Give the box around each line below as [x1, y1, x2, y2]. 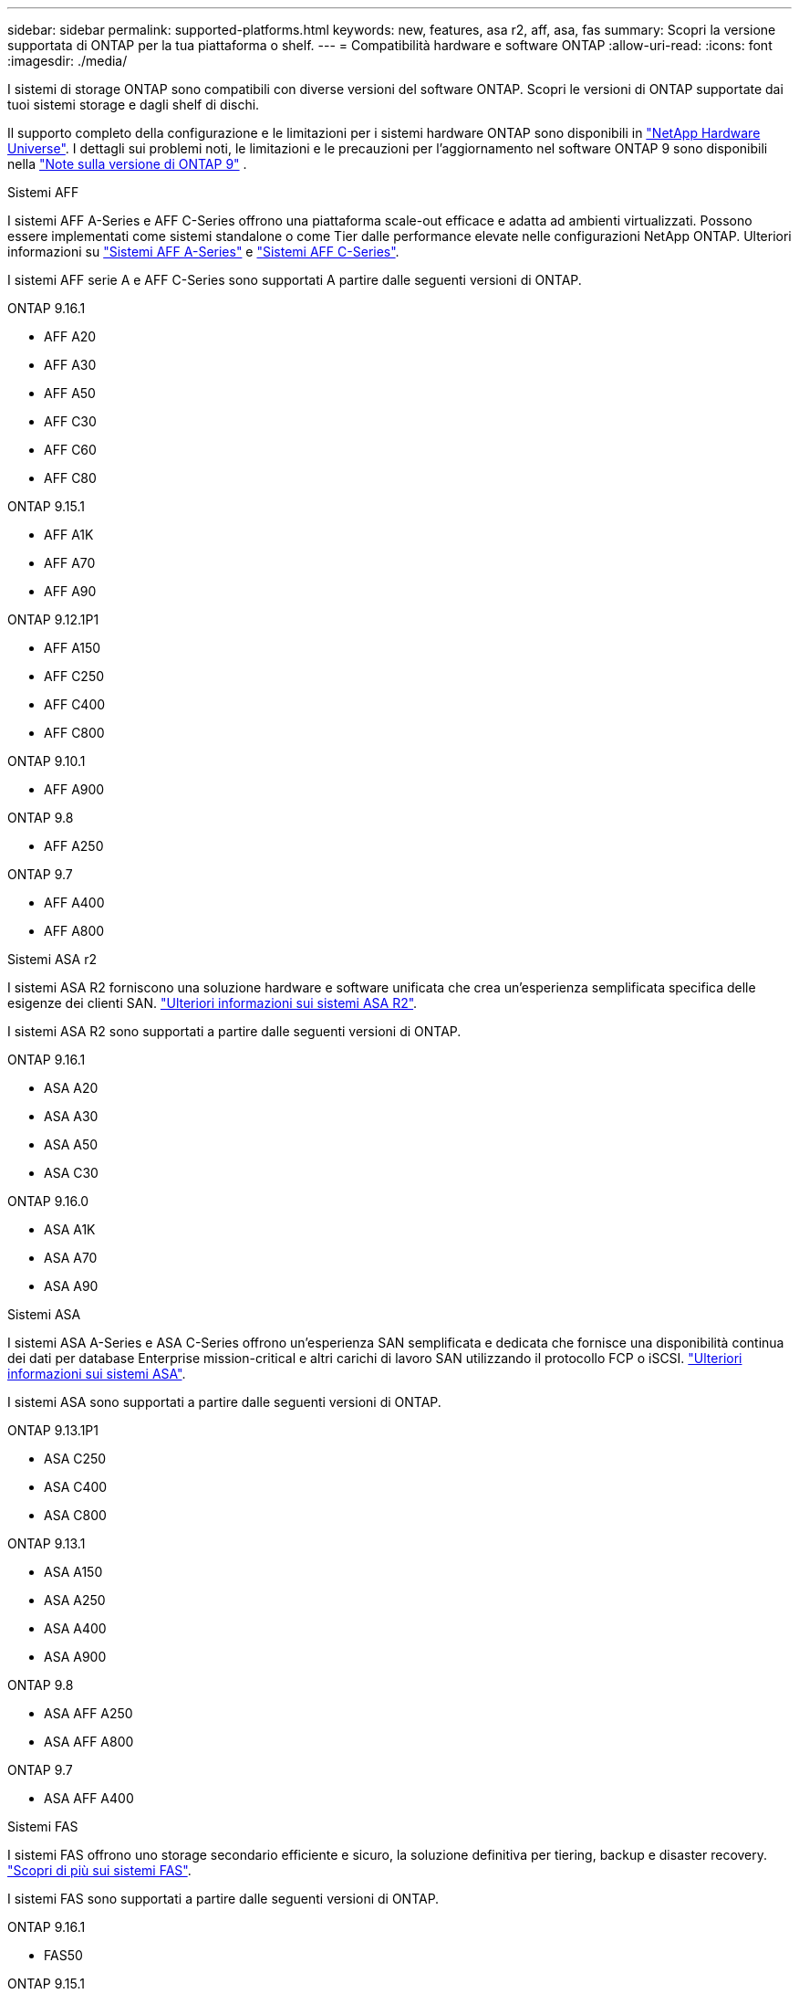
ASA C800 [44, 1507, 107, 1523]
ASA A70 [44, 1250, 98, 1265]
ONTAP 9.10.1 [7, 753, 86, 769]
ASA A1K [44, 1222, 96, 1237]
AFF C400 [44, 697, 106, 712]
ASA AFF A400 [44, 1790, 134, 1806]
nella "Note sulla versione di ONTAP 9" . [7, 156, 247, 172]
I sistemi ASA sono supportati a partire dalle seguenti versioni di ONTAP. [7, 1394, 441, 1410]
